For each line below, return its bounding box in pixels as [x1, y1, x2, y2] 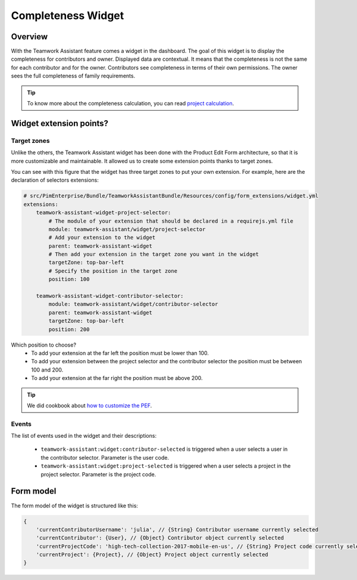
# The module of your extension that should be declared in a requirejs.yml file [48, 217, 294, 224]
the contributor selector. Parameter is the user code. [40, 454, 170, 461]
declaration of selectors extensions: [11, 176, 99, 184]
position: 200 [48, 326, 90, 333]
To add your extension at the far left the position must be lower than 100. [31, 349, 209, 357]
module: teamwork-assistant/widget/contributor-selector [48, 301, 218, 308]
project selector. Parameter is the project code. [40, 470, 156, 478]
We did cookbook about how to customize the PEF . [27, 402, 152, 409]
